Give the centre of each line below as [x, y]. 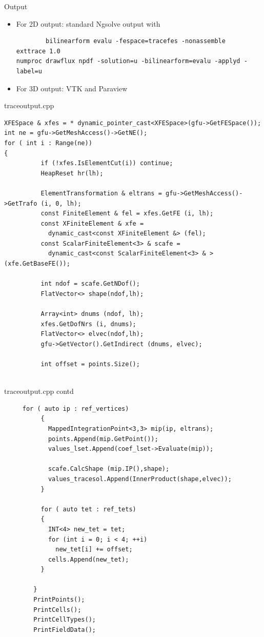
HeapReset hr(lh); [72, 173]
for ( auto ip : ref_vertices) [76, 409]
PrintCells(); [57, 610]
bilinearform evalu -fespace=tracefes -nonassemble [136, 41]
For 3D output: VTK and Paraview [72, 88]
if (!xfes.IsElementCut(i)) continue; [107, 163]
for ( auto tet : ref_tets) [88, 509]
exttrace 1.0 [38, 51]
